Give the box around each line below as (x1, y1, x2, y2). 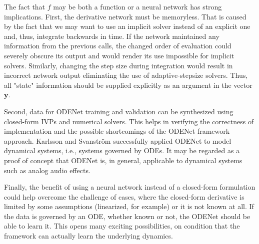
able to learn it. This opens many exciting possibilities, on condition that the (4, 221, 240, 231)
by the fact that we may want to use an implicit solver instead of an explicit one (4, 21, 250, 31)
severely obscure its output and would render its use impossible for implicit (4, 50, 234, 60)
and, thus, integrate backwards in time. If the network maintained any (4, 30, 219, 41)
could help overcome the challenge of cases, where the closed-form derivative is (4, 191, 244, 202)
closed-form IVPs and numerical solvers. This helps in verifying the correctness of (4, 116, 254, 126)
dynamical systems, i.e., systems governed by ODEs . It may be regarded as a (4, 145, 240, 156)
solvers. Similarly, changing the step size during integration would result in (4, 60, 233, 70)
